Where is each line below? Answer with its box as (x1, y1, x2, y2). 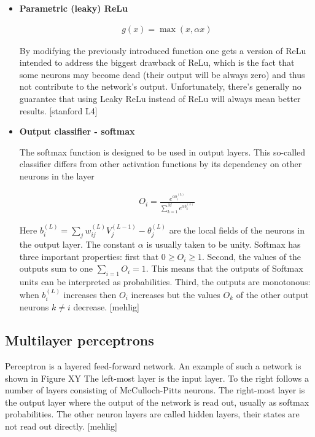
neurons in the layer (19, 169, 95, 182)
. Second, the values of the (201, 250, 301, 262)
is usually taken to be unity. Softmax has (146, 238, 301, 251)
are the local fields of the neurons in (169, 223, 305, 236)
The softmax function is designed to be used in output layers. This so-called (19, 145, 306, 158)
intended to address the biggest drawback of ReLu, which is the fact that (19, 56, 295, 69)
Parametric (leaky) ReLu (19, 2, 128, 14)
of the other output (236, 288, 309, 301)
